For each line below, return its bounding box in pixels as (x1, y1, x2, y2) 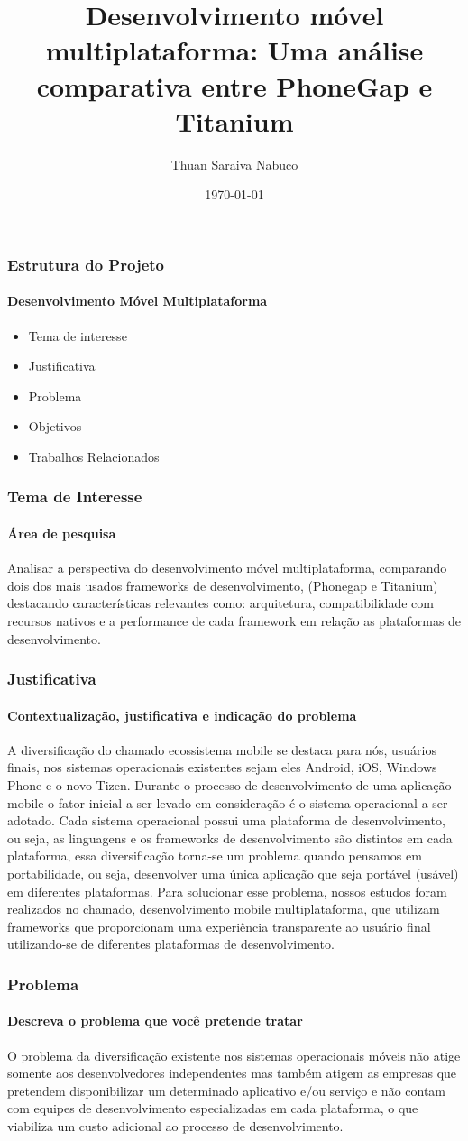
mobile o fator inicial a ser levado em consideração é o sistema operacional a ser (7, 793, 448, 812)
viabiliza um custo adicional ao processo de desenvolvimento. (7, 1116, 344, 1135)
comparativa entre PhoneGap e (36, 67, 433, 104)
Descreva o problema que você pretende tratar (7, 1011, 303, 1030)
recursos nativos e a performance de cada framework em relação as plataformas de (7, 611, 462, 630)
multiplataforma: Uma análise (45, 32, 424, 69)
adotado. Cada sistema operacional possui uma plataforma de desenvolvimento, (7, 811, 445, 830)
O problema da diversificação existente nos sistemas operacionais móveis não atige (7, 1045, 461, 1064)
